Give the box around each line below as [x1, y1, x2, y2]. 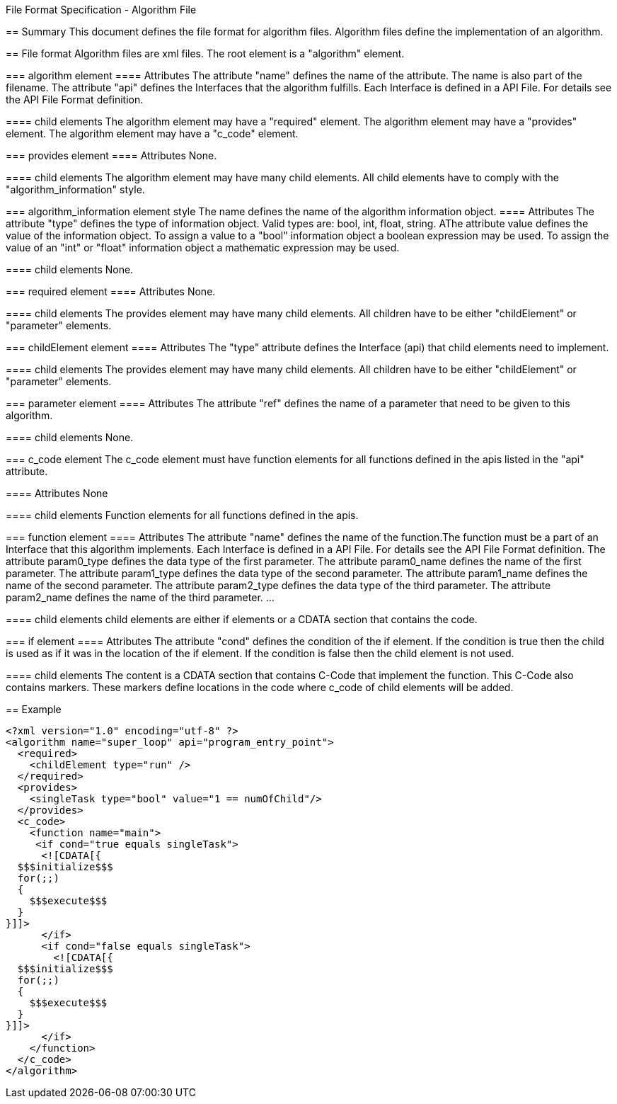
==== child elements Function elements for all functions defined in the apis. [6, 509, 359, 521]
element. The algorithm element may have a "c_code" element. [6, 127, 299, 140]
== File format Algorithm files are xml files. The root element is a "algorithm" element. [6, 47, 405, 59]
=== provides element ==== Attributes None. [6, 149, 217, 161]
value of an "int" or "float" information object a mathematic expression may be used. [6, 241, 400, 254]
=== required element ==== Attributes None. [6, 285, 216, 297]
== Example [6, 703, 62, 715]
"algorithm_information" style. [6, 183, 145, 195]
